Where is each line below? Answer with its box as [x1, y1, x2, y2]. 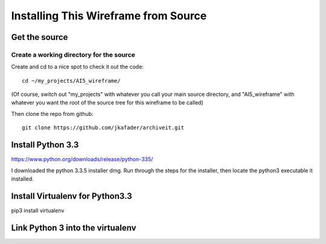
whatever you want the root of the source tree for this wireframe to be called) [11, 99, 203, 106]
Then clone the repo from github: [11, 110, 94, 117]
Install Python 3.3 [11, 140, 79, 150]
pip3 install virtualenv [11, 207, 65, 214]
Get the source [11, 32, 68, 42]
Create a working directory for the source [11, 50, 136, 59]
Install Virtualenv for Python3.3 [11, 191, 132, 201]
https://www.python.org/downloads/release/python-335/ [11, 156, 153, 163]
